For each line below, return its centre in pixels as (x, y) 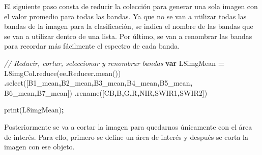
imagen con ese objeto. (39, 147)
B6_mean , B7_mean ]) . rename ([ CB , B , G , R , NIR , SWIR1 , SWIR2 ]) (106, 92)
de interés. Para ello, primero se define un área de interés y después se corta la (126, 137)
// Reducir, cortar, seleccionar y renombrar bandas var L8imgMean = (114, 63)
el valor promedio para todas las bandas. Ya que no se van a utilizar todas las (125, 16)
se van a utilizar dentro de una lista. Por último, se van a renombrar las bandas (128, 36)
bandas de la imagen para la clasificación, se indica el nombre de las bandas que (129, 26)
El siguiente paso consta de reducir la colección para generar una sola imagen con (131, 6)
